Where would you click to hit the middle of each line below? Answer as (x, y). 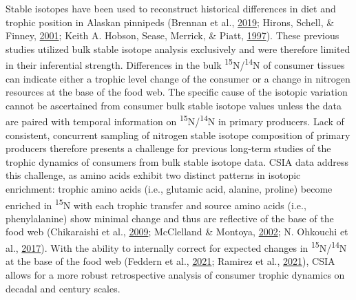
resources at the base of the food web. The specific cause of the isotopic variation (177, 92)
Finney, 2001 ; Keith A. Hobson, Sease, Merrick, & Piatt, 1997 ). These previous (172, 35)
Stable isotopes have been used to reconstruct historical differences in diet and (171, 8)
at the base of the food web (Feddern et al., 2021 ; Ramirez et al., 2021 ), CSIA (170, 261)
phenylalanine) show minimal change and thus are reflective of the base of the (170, 218)
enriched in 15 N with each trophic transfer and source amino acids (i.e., (156, 204)
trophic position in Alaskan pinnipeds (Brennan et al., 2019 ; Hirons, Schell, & (170, 22)
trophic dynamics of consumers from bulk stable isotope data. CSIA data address (177, 161)
